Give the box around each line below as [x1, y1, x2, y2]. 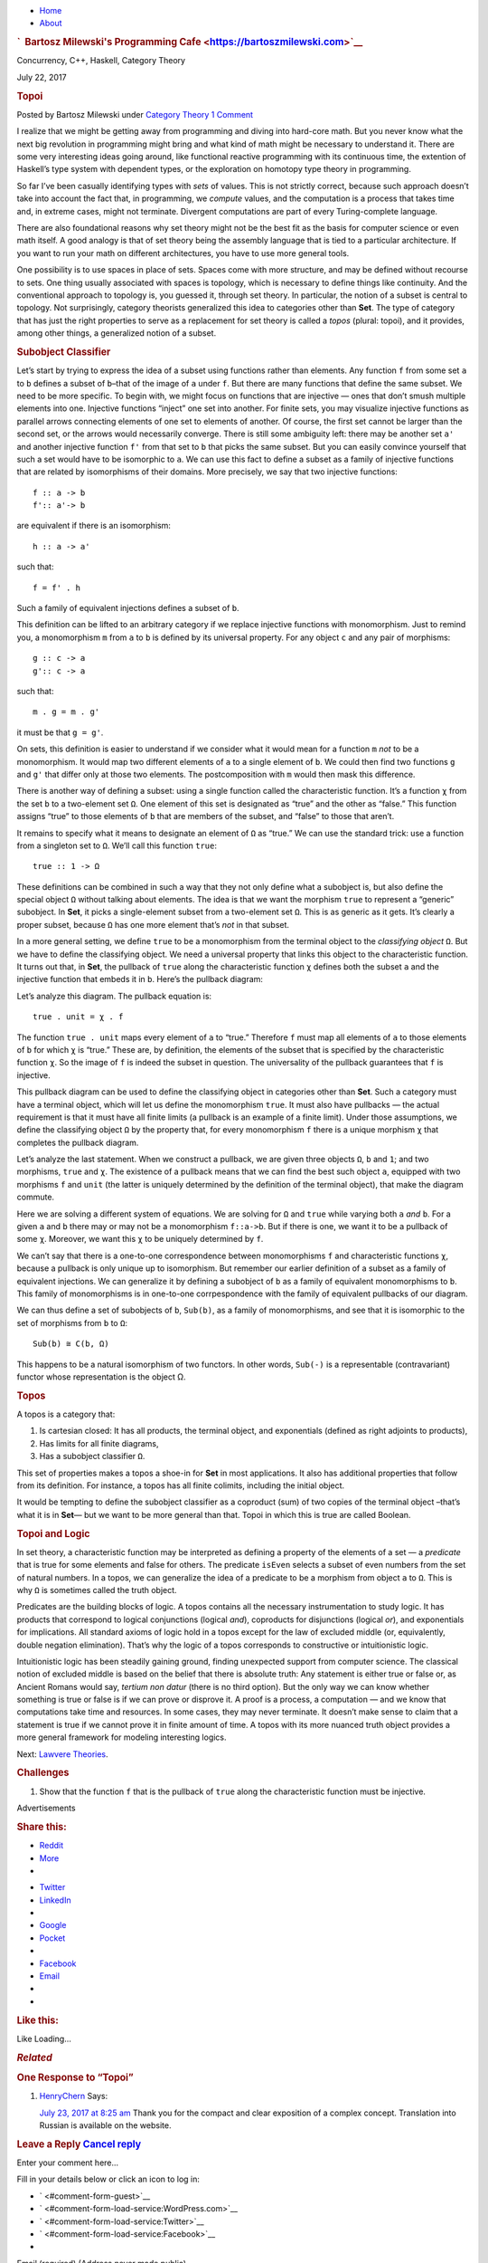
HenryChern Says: [39, 2091, 108, 2102]
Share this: [16, 1820, 67, 1833]
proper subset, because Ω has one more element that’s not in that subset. [16, 919, 289, 930]
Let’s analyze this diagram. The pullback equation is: [16, 990, 212, 1001]
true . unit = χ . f [33, 1012, 124, 1022]
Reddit [39, 1840, 64, 1851]
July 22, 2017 [16, 72, 67, 82]
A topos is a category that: [16, 1408, 116, 1419]
